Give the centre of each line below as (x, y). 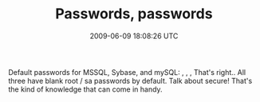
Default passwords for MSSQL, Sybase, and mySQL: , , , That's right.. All (127, 72)
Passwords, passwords (134, 14)
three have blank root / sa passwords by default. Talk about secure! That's (130, 80)
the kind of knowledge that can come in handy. (85, 89)
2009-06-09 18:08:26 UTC (134, 36)
